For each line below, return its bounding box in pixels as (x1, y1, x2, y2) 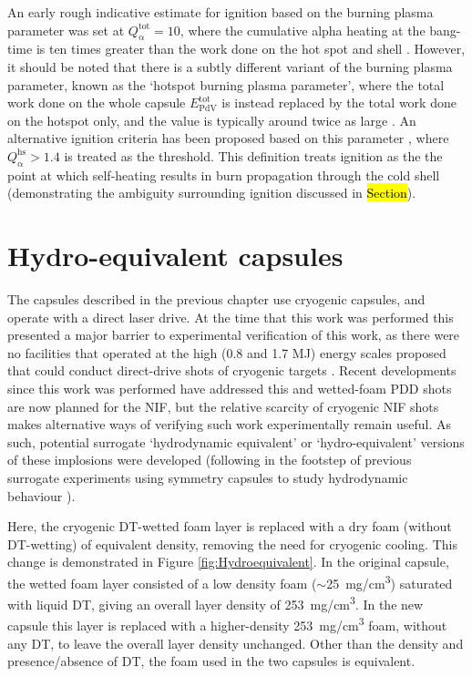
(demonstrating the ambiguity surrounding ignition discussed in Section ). (7, 183, 416, 202)
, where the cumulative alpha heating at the (180, 20, 426, 39)
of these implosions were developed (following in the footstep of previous (7, 450, 412, 469)
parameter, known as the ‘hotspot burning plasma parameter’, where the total (7, 75, 445, 94)
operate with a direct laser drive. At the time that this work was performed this (7, 307, 454, 326)
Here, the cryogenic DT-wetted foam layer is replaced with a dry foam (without (7, 517, 452, 536)
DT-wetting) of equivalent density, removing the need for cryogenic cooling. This (7, 534, 457, 553)
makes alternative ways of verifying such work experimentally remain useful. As (7, 415, 452, 434)
